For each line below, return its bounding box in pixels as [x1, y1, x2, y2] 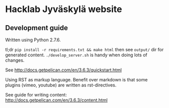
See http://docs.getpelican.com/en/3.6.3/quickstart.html [5, 67, 122, 73]
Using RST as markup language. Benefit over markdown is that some [5, 77, 148, 82]
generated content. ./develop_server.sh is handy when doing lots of [5, 52, 147, 58]
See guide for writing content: [5, 92, 67, 97]
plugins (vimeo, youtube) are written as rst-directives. [5, 82, 117, 88]
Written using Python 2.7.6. [5, 37, 61, 43]
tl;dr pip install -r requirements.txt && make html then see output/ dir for [5, 47, 164, 52]
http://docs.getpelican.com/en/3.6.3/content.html [5, 97, 108, 103]
